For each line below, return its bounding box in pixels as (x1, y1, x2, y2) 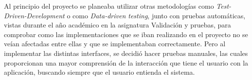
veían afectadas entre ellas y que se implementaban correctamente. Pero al (4, 39, 226, 49)
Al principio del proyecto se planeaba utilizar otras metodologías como (4, 1, 214, 11)
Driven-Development (4, 10, 65, 20)
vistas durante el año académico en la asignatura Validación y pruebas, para (4, 20, 231, 30)
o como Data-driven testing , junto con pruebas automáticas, (67, 10, 246, 20)
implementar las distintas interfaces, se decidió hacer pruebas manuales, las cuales (4, 48, 248, 58)
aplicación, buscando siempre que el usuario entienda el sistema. (4, 67, 195, 77)
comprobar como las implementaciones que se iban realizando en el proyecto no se (4, 29, 248, 39)
